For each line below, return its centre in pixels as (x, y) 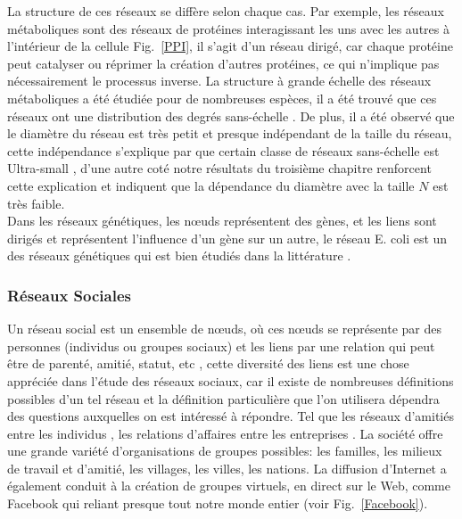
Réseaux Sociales (69, 295)
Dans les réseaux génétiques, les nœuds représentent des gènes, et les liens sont (222, 221)
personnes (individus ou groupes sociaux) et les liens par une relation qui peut (221, 346)
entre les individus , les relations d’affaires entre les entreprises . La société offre (225, 433)
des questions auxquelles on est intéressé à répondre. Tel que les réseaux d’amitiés (231, 416)
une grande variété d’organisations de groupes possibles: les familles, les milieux (225, 451)
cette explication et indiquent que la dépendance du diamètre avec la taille (211, 185)
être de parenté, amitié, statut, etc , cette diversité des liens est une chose (208, 363)
